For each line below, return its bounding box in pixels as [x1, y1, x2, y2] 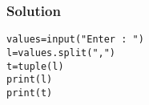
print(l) [6, 74, 53, 86]
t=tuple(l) [6, 60, 64, 72]
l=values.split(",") [6, 46, 116, 59]
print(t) [6, 87, 53, 99]
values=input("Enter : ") [6, 34, 144, 46]
